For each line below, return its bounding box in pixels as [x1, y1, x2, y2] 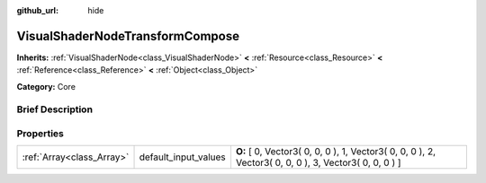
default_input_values [139, 151, 227, 163]
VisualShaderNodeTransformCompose [16, 28, 240, 44]
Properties [16, 127, 65, 140]
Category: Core [16, 81, 76, 91]
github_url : [16, 5, 58, 15]
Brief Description [16, 103, 94, 116]
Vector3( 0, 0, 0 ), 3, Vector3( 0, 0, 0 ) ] [235, 157, 401, 170]
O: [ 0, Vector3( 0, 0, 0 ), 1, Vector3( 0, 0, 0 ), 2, [235, 145, 436, 158]
